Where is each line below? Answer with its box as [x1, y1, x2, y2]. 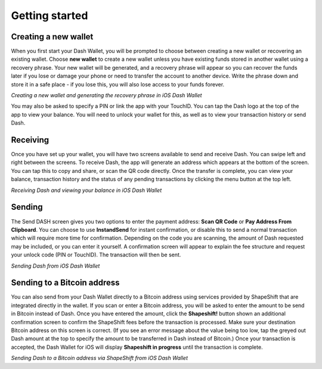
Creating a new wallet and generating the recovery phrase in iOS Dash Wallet [11, 92, 202, 99]
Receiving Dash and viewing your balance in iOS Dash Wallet [11, 187, 162, 194]
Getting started [11, 9, 88, 22]
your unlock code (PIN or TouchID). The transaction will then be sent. [11, 251, 181, 259]
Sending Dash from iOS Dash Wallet [11, 262, 100, 269]
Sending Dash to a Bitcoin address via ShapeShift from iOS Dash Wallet [11, 355, 188, 362]
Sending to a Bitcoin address [11, 278, 120, 288]
